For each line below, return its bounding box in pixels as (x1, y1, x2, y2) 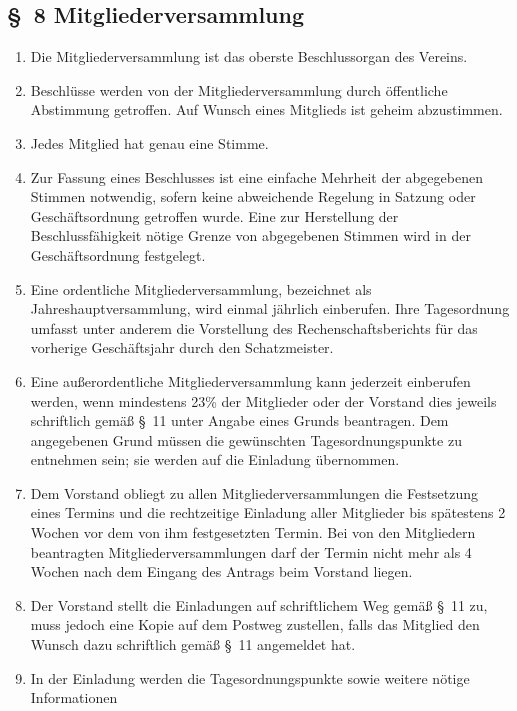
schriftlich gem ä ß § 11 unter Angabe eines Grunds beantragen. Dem (30, 410, 449, 431)
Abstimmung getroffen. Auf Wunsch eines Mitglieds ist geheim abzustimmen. (30, 99, 503, 120)
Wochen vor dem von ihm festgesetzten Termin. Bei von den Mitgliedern (30, 522, 476, 543)
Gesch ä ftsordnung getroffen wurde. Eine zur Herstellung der (30, 205, 399, 226)
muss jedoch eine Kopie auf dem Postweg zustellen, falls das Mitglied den (30, 614, 480, 635)
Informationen (30, 687, 118, 708)
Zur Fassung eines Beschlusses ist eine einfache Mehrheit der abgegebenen (30, 166, 483, 187)
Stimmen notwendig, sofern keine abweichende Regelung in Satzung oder (30, 186, 476, 207)
